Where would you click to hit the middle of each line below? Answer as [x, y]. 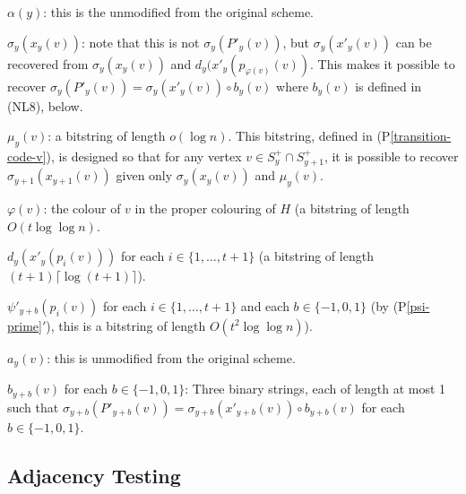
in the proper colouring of [205, 208]
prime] [25, 325]
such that [33, 407]
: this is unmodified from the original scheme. [171, 357]
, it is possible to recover [391, 156]
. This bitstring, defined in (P [309, 136]
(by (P [388, 305]
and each [265, 305]
